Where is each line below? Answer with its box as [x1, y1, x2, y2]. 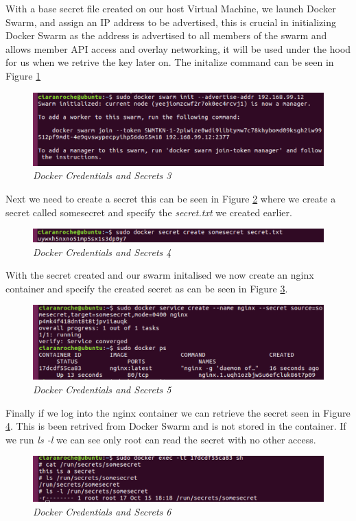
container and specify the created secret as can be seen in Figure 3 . [5, 281, 288, 295]
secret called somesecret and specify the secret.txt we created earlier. [5, 205, 292, 219]
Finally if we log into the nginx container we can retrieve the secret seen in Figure [5, 405, 351, 419]
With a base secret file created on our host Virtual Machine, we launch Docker [5, 1, 336, 15]
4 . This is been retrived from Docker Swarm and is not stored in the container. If [5, 419, 346, 433]
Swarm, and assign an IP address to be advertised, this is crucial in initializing [5, 14, 336, 29]
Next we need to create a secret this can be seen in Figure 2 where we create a [5, 191, 336, 205]
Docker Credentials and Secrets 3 [33, 168, 171, 183]
